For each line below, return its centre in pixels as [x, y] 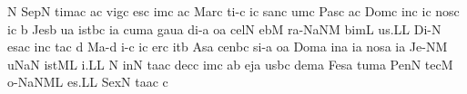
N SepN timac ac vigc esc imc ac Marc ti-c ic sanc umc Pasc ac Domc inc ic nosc [233, 11]
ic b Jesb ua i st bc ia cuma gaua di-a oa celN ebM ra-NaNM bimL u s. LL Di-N [224, 28]
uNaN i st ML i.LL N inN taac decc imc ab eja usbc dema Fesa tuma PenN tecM [230, 64]
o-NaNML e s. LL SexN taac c [88, 82]
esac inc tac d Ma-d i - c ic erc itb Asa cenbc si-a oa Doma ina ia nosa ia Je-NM [228, 47]
